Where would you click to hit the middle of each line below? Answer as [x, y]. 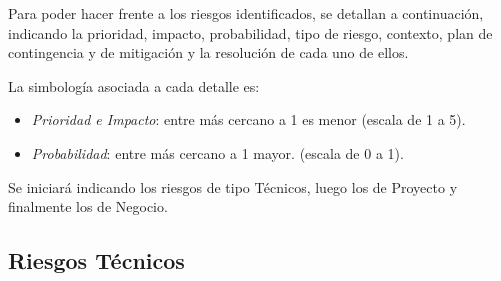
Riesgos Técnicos [96, 260]
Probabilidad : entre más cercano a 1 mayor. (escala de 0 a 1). [217, 152]
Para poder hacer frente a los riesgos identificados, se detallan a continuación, [246, 13]
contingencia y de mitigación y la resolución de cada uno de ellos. [208, 52]
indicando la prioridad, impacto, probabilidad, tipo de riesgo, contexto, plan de [250, 32]
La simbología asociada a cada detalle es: [134, 85]
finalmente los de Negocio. [88, 206]
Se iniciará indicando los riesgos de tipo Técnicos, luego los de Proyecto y [233, 186]
